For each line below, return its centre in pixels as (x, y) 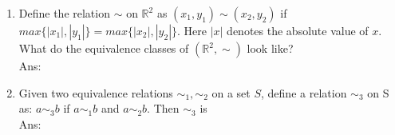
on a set (231, 92)
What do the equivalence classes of (104, 48)
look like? (270, 48)
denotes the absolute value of (298, 30)
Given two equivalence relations (96, 92)
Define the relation (64, 13)
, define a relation (304, 92)
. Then (163, 108)
